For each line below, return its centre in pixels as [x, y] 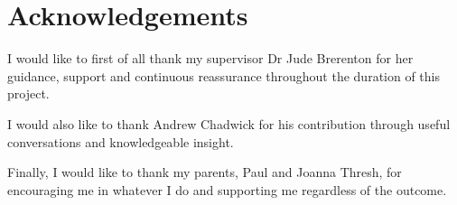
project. [28, 93]
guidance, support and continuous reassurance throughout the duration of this [224, 75]
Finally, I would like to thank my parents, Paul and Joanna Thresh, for [205, 172]
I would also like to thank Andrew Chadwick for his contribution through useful [229, 123]
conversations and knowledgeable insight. [121, 141]
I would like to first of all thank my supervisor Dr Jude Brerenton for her [210, 58]
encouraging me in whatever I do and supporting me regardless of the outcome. [227, 189]
